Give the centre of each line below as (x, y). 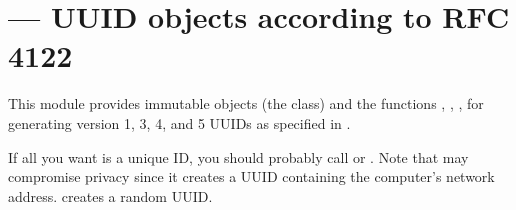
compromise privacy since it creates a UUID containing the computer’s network (251, 176)
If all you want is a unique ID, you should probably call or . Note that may (238, 156)
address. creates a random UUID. (110, 195)
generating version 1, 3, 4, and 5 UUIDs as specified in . (179, 122)
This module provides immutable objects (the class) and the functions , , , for (246, 103)
